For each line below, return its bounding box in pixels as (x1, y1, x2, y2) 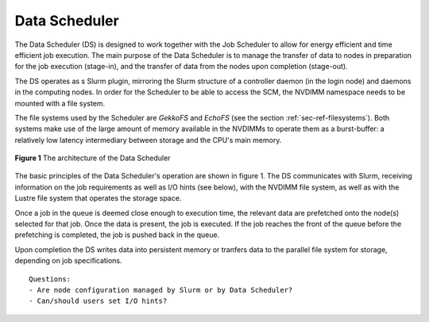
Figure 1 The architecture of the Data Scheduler (14, 153, 171, 163)
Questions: (29, 274, 71, 283)
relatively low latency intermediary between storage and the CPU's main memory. (14, 135, 282, 144)
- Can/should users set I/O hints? (29, 297, 168, 305)
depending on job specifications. (14, 256, 122, 266)
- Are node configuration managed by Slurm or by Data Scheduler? (29, 286, 293, 294)
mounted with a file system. (14, 98, 106, 108)
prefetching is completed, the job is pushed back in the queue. (14, 230, 220, 240)
